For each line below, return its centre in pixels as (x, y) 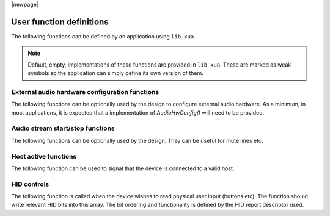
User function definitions (60, 22)
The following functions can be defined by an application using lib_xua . (103, 36)
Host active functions (44, 156)
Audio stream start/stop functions (63, 128)
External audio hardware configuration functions (85, 92)
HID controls (30, 184)
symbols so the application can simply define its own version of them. (116, 73)
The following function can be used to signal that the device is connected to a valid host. (123, 168)
